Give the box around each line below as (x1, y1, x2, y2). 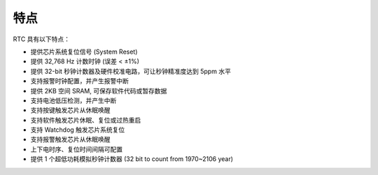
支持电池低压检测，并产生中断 (30, 96, 117, 105)
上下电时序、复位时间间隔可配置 (30, 145, 122, 153)
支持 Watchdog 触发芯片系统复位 (30, 125, 125, 134)
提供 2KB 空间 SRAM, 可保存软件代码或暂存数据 (30, 86, 167, 95)
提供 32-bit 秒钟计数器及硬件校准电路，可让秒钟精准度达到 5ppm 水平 (30, 67, 231, 75)
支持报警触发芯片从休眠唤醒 (30, 135, 111, 144)
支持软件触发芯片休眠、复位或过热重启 (30, 116, 141, 124)
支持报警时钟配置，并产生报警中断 (30, 77, 129, 85)
